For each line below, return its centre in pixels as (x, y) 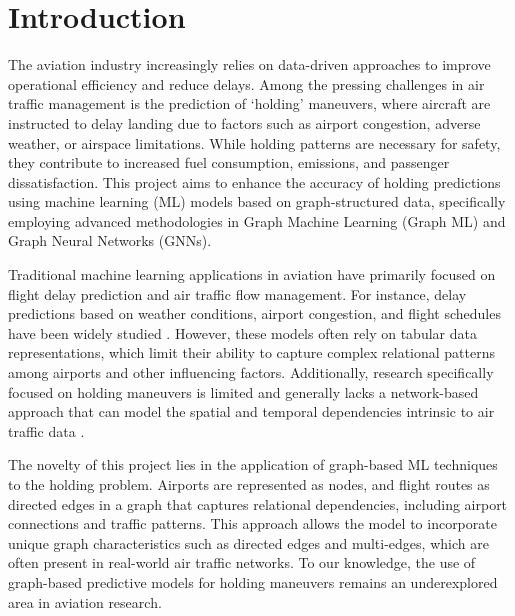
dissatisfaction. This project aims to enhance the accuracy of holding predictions (254, 181)
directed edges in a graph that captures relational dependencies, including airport (258, 503)
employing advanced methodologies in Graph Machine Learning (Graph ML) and (257, 220)
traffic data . (46, 430)
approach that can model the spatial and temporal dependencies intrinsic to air (251, 411)
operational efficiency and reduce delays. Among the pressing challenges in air (246, 83)
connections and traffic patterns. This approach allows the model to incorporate (252, 523)
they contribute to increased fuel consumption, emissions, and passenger (229, 162)
